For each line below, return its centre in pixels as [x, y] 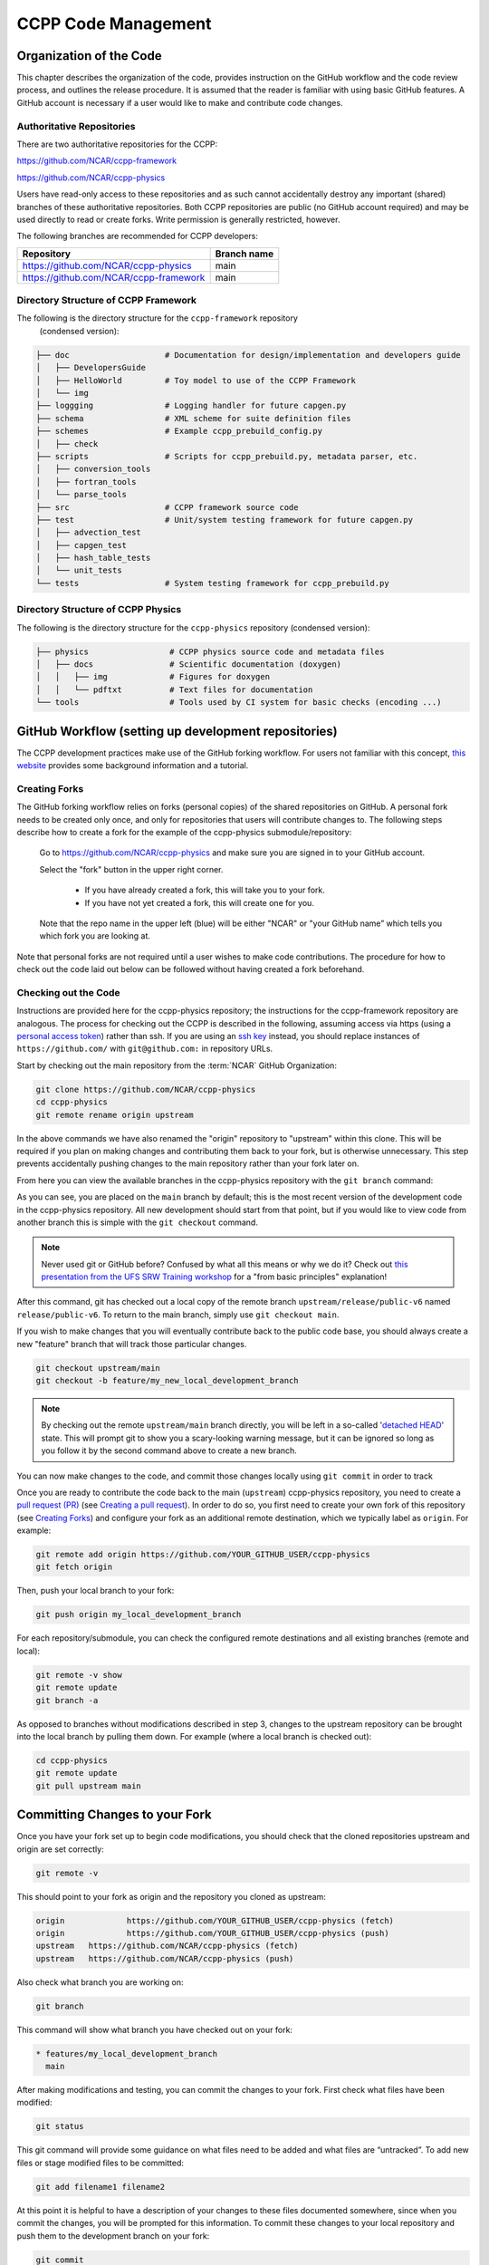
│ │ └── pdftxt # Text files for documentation [174, 689]
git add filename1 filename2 [101, 2187]
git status [60, 2126]
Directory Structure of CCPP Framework [107, 301]
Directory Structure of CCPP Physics [99, 610]
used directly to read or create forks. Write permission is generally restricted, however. [178, 219]
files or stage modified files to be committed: [101, 2163]
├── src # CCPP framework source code [167, 507]
